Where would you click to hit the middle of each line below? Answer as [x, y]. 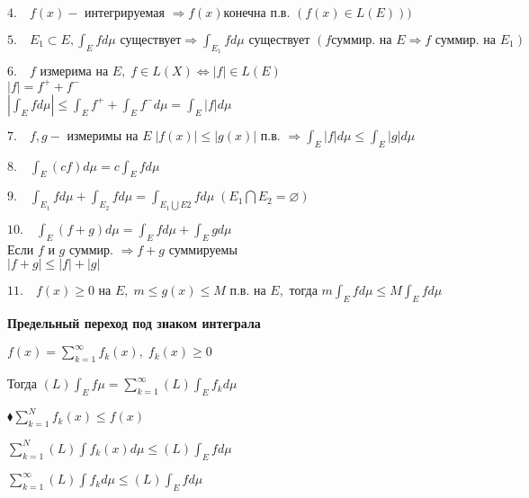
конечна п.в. [257, 13]
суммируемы [203, 249]
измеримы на [103, 136]
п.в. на [248, 292]
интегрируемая [125, 13]
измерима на [74, 72]
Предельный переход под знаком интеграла [134, 323]
